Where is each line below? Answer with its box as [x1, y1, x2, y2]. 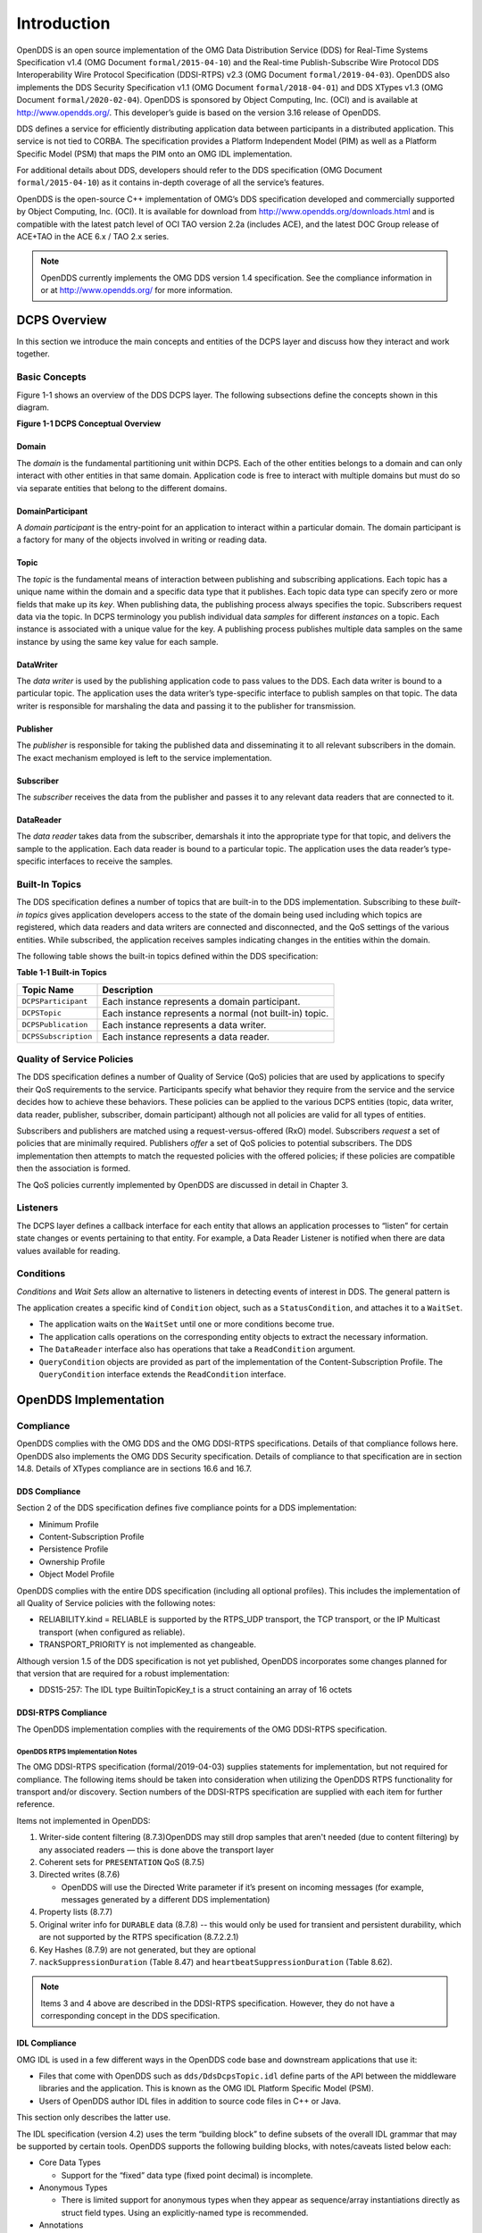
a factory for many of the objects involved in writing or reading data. [16, 534, 268, 545]
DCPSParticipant [21, 997, 88, 1007]
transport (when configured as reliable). [38, 1627, 186, 1637]
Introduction [16, 13, 111, 33]
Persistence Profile [38, 1543, 109, 1554]
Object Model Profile [38, 1568, 115, 1580]
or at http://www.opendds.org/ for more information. [40, 285, 233, 296]
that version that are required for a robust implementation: [16, 1668, 230, 1678]
